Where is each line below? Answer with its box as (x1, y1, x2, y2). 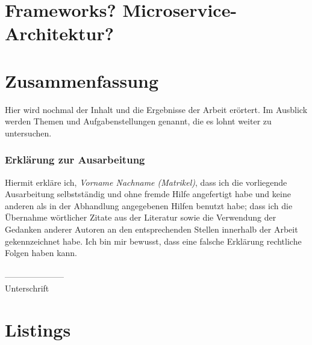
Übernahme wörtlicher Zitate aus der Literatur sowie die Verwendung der (5, 211, 276, 224)
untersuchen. (5, 126, 52, 139)
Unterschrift (5, 282, 49, 295)
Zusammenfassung (5, 68, 159, 93)
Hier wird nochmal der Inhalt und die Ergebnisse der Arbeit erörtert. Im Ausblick (5, 103, 308, 115)
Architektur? (5, 21, 114, 46)
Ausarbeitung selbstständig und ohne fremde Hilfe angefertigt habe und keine (5, 188, 291, 200)
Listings (5, 317, 71, 341)
